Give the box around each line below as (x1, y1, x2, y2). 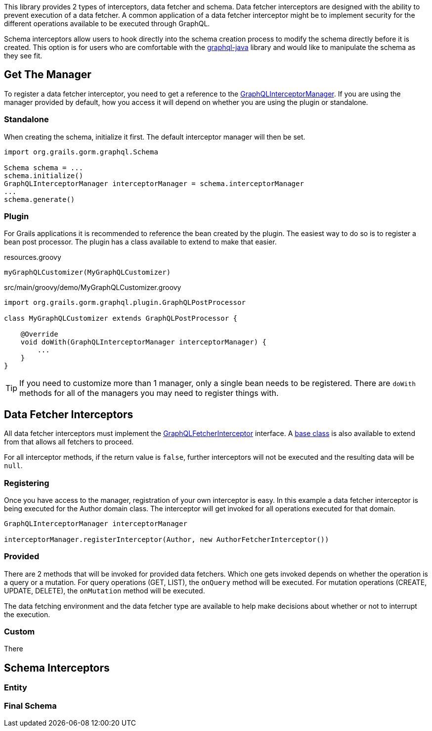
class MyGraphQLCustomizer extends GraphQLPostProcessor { (4, 314, 238, 323)
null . (4, 461, 23, 470)
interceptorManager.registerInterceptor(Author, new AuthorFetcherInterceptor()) (4, 535, 329, 543)
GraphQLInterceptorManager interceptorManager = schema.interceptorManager (4, 179, 304, 188)
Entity (4, 682, 27, 693)
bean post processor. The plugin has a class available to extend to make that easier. (4, 238, 277, 246)
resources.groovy (4, 253, 61, 262)
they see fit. (4, 51, 43, 60)
